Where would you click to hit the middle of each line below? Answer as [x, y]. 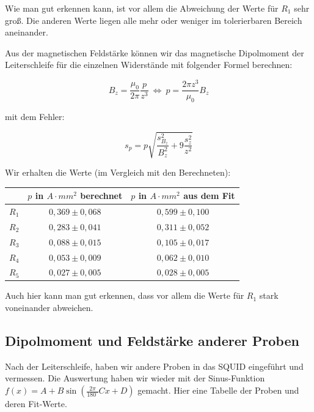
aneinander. [27, 32]
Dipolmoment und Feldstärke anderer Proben [152, 341]
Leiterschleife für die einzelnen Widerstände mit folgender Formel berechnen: [149, 65]
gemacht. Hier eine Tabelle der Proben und [218, 390]
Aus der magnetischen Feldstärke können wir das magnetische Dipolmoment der [155, 52]
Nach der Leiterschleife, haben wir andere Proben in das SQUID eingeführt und [154, 366]
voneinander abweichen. [49, 308]
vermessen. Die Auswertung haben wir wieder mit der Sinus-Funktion [135, 378]
